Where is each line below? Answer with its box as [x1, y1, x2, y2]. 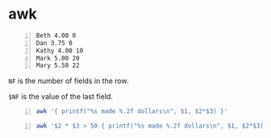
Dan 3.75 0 [35, 39, 73, 47]
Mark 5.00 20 [35, 54, 80, 62]
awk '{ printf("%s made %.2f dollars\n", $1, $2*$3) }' [35, 107, 228, 115]
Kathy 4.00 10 [35, 46, 84, 55]
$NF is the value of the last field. [8, 92, 113, 102]
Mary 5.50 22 [35, 61, 80, 69]
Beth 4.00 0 [35, 31, 77, 40]
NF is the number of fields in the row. [8, 76, 129, 86]
